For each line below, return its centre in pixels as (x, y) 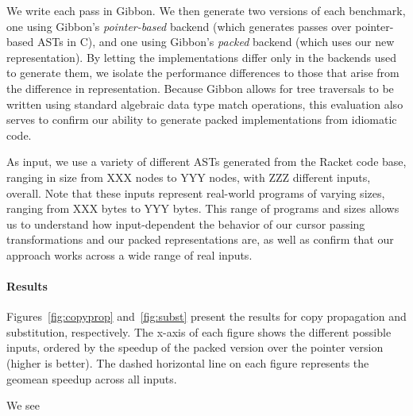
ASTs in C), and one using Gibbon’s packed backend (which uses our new (216, 42)
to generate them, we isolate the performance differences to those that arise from (203, 73)
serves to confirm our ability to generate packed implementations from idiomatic (202, 119)
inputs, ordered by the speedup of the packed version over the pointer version (195, 347)
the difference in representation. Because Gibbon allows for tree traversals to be (200, 88)
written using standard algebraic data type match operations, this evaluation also (205, 104)
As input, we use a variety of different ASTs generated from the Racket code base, (206, 162)
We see (23, 405)
